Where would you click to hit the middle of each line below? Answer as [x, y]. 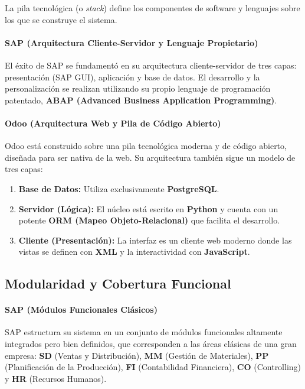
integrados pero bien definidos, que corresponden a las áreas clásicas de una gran [151, 344]
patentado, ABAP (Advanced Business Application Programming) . [141, 100]
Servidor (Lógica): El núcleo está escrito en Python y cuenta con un [148, 208]
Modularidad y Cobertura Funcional [118, 283]
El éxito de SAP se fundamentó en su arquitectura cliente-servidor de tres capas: [151, 65]
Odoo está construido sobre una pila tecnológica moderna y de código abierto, [146, 146]
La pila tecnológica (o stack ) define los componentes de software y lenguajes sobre [152, 8]
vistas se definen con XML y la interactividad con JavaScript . [134, 252]
